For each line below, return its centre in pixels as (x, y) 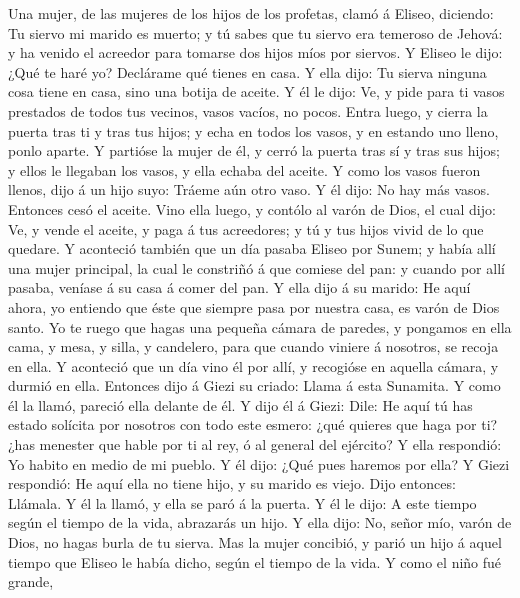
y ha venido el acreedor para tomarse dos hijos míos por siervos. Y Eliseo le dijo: (255, 52)
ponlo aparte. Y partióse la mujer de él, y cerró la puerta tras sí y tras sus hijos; (254, 150)
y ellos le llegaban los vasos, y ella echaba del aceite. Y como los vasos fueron (244, 169)
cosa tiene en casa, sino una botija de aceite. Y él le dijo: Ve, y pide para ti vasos (256, 91)
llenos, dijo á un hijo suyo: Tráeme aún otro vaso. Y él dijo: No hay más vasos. (249, 189)
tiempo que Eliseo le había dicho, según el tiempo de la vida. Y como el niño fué (255, 561)
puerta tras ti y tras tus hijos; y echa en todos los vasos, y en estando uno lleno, (253, 130)
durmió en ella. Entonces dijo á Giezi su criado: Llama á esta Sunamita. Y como (254, 385)
